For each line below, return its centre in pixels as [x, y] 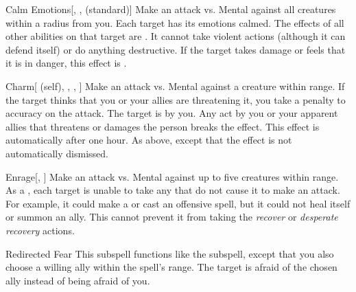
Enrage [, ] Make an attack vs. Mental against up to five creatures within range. [172, 176]
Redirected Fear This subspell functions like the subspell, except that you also [170, 253]
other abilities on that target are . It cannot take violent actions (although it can [176, 36]
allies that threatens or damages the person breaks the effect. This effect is [163, 126]
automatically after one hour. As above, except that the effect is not [149, 140]
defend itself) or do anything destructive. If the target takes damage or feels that [176, 49]
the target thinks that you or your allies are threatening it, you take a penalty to [176, 99]
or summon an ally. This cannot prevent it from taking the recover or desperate [172, 217]
